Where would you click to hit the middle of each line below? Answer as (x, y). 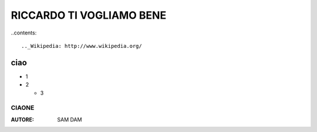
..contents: (24, 33)
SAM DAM (70, 119)
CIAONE (23, 108)
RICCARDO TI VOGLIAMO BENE (89, 15)
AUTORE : (23, 119)
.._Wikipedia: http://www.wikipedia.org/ (82, 46)
